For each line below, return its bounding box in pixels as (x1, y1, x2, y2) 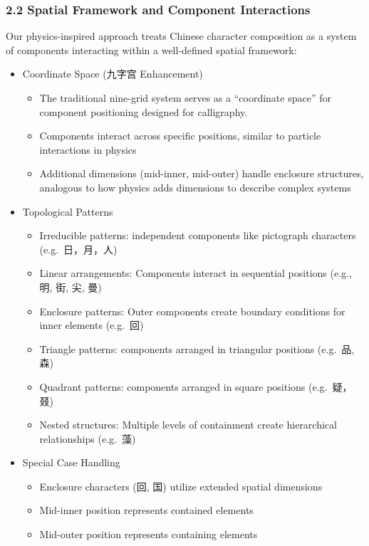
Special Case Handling (22, 455, 120, 470)
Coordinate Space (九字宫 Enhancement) (22, 66, 203, 81)
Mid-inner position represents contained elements (39, 503, 254, 518)
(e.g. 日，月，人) (39, 241, 118, 256)
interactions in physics (39, 142, 137, 157)
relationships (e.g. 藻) (39, 431, 136, 446)
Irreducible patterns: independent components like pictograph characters (39, 228, 356, 243)
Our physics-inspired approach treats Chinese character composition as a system (6, 28, 357, 43)
